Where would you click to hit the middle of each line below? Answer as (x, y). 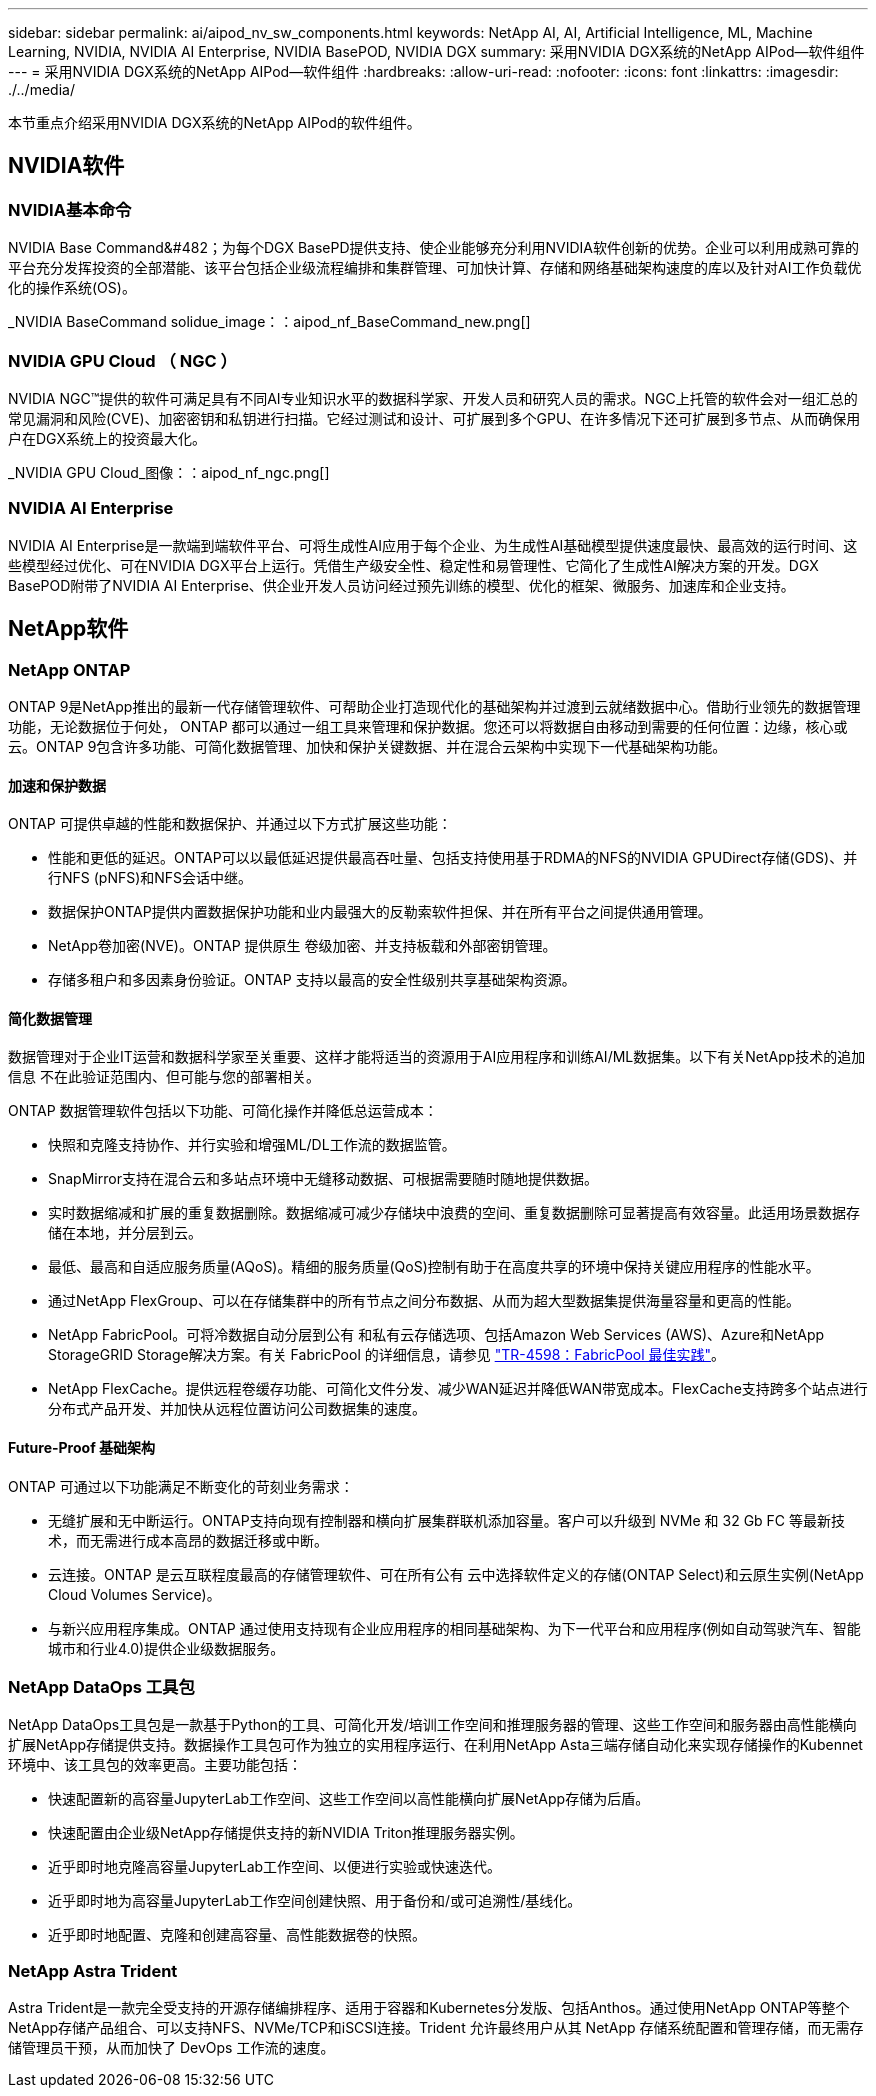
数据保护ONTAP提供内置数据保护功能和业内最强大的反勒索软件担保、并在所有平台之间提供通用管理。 (380, 912)
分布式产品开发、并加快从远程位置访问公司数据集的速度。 (237, 1409)
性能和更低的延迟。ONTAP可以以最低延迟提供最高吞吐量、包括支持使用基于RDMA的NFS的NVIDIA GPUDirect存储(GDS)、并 (453, 858)
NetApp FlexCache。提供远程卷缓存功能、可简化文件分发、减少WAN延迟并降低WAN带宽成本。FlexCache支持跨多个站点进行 (458, 1389)
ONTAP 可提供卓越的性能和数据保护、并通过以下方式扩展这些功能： (230, 824)
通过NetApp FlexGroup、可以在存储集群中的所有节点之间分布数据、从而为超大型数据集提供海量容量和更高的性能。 (424, 1301)
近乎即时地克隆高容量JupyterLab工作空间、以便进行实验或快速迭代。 (275, 1867)
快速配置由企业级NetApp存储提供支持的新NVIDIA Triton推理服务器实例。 (286, 1833)
